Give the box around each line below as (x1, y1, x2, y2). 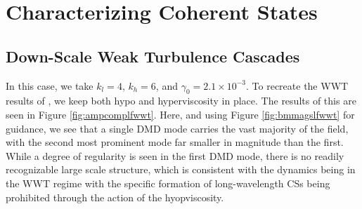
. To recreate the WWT (246, 78, 349, 93)
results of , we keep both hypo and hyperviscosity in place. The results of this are (6, 93, 356, 108)
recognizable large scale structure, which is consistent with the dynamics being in (6, 162, 356, 177)
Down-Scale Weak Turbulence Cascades (6, 45, 300, 67)
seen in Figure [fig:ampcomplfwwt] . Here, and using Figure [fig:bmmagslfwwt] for (6, 107, 355, 121)
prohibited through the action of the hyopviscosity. (6, 189, 224, 204)
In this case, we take (6, 78, 93, 93)
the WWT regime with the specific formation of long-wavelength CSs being (6, 175, 330, 190)
